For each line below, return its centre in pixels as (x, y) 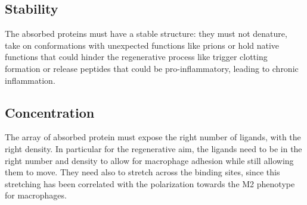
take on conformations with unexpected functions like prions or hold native (142, 45)
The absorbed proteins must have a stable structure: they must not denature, (146, 34)
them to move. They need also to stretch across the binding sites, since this (142, 172)
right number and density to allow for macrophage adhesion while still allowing (149, 160)
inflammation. (30, 80)
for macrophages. (36, 195)
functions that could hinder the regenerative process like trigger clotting (136, 57)
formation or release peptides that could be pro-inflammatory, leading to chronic (152, 68)
